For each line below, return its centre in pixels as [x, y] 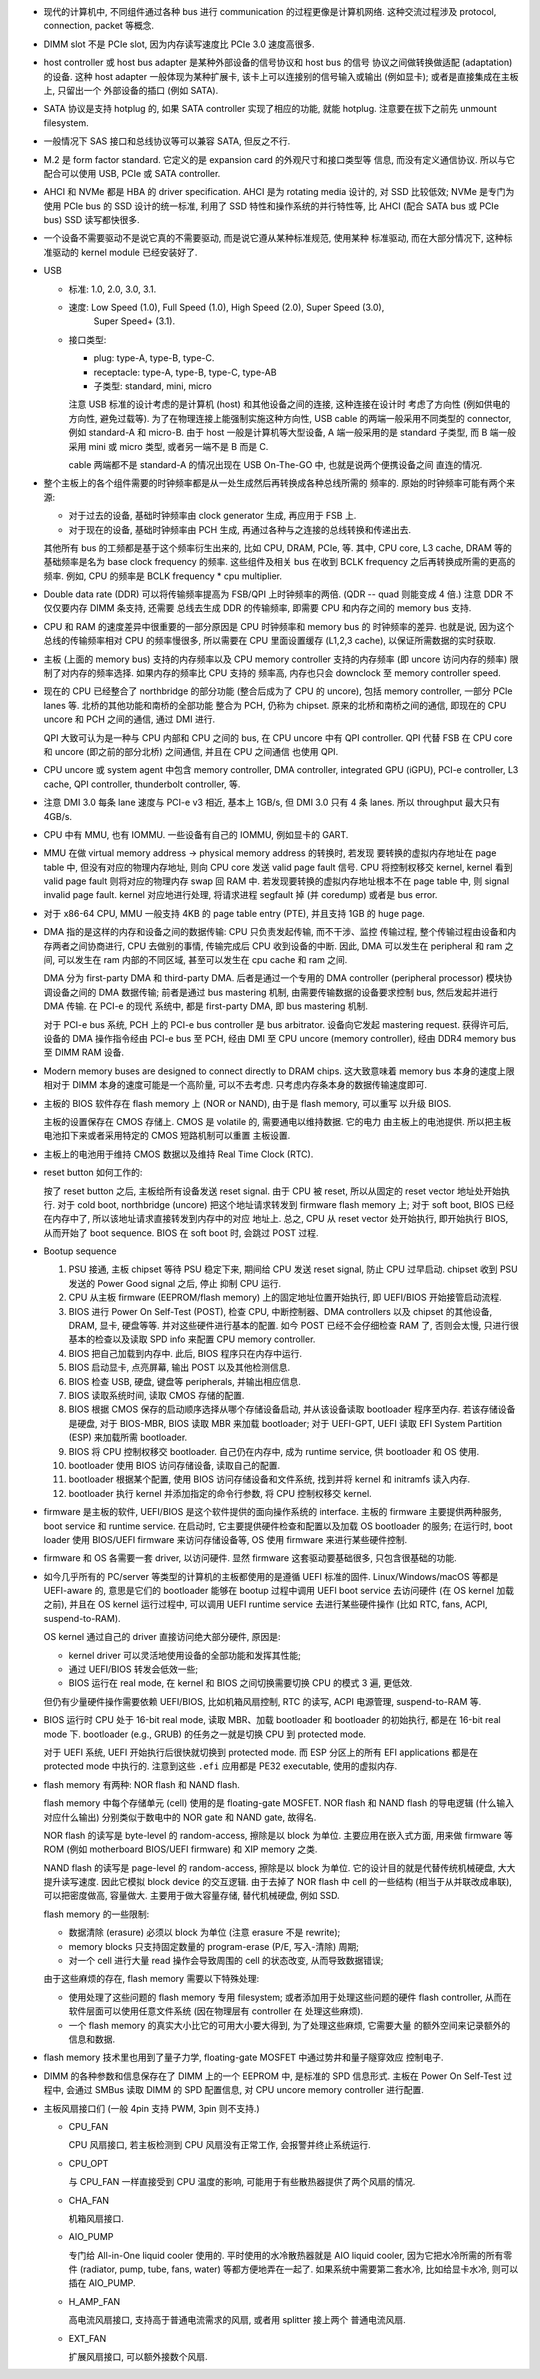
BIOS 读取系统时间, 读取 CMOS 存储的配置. [156, 1395]
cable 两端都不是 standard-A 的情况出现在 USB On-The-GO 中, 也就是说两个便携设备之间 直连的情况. [275, 464]
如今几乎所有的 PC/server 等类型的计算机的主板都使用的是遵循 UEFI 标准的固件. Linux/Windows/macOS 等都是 [271, 1576]
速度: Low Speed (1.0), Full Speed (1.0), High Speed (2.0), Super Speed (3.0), [226, 307]
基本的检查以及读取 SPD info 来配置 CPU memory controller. [192, 1339]
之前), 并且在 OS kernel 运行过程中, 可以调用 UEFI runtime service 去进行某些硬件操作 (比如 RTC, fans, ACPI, [266, 1604]
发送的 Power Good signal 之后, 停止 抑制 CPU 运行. [175, 1283]
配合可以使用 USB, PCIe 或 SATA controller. [132, 173]
